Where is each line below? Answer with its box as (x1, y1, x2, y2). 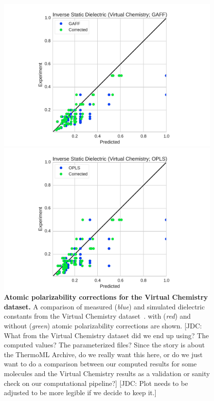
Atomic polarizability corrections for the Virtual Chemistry (4, 292, 208, 302)
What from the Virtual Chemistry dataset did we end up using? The (4, 330, 209, 340)
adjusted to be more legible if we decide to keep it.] (4, 387, 157, 398)
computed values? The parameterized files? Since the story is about (4, 340, 205, 350)
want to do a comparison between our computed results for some (4, 359, 197, 369)
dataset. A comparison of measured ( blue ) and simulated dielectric (4, 301, 205, 311)
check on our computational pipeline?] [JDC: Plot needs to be (4, 378, 188, 388)
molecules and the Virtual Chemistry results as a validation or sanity (4, 368, 210, 378)
